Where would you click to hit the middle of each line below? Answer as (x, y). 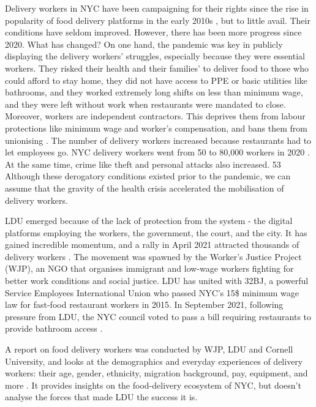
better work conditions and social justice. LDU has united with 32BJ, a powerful (157, 281)
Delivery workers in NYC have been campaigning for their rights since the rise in (157, 8)
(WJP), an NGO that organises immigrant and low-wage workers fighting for (149, 268)
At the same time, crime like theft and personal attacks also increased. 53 (143, 164)
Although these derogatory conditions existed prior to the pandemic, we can (148, 176)
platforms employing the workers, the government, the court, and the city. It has (156, 232)
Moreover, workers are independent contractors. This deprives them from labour (155, 116)
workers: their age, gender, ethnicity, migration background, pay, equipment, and (156, 373)
